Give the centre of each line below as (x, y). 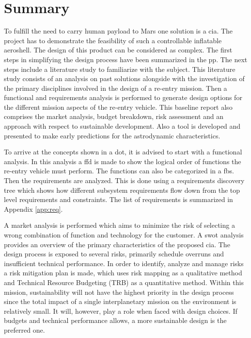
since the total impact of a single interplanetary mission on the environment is (120, 301)
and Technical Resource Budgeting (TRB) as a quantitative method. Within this (124, 282)
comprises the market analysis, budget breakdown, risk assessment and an (114, 116)
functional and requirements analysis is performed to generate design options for (123, 97)
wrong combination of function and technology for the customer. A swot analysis (124, 235)
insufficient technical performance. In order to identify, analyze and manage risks (124, 263)
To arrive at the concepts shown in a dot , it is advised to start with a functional (123, 152)
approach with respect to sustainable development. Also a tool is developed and (122, 126)
